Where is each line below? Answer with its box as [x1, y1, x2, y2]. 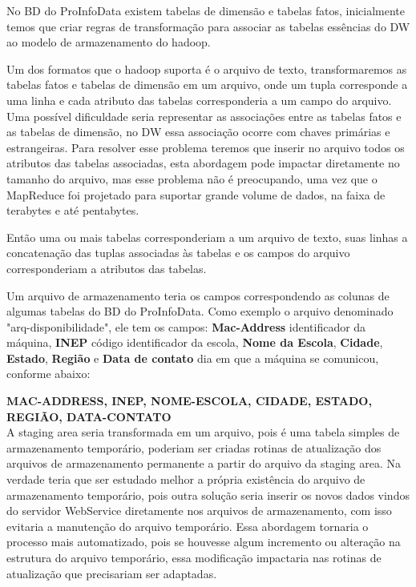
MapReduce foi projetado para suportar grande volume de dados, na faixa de [6, 186, 386, 203]
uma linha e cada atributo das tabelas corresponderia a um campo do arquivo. [6, 91, 392, 108]
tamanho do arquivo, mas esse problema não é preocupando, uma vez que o [6, 170, 378, 187]
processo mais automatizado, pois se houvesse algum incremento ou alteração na [6, 533, 401, 550]
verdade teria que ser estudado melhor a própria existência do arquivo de [6, 471, 366, 488]
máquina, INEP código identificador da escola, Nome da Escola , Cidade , [6, 334, 383, 351]
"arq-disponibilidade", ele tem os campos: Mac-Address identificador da [6, 318, 366, 335]
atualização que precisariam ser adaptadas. [6, 565, 217, 581]
